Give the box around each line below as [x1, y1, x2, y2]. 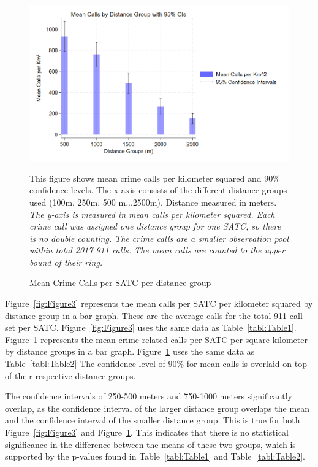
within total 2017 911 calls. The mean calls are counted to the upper [29, 244, 285, 257]
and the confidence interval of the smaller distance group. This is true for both [5, 414, 300, 426]
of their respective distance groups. [5, 369, 136, 382]
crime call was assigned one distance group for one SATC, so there [29, 220, 281, 233]
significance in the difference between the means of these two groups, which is [5, 438, 296, 450]
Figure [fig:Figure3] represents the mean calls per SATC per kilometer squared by [5, 297, 313, 310]
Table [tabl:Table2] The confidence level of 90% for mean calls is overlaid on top [5, 357, 307, 370]
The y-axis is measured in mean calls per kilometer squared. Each [29, 207, 275, 220]
